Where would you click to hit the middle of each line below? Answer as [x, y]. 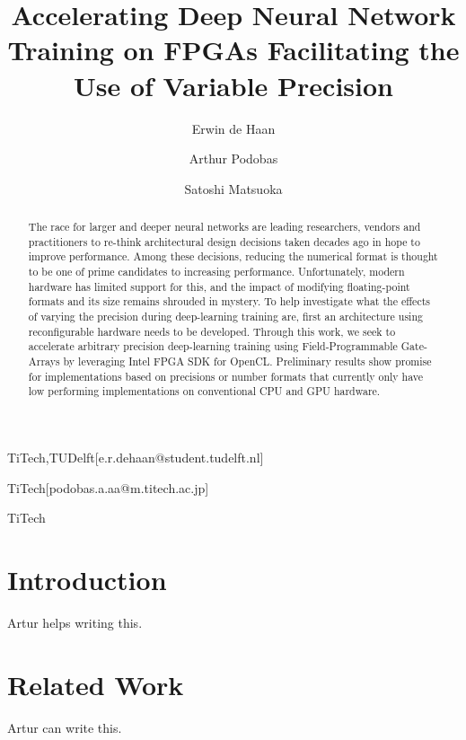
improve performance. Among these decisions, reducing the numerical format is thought [233, 256]
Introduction [87, 579]
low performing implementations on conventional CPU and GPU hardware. [204, 391]
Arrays [44, 361]
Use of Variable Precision [233, 85]
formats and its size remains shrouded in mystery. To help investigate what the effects [229, 301]
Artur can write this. [65, 727]
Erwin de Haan [233, 128]
